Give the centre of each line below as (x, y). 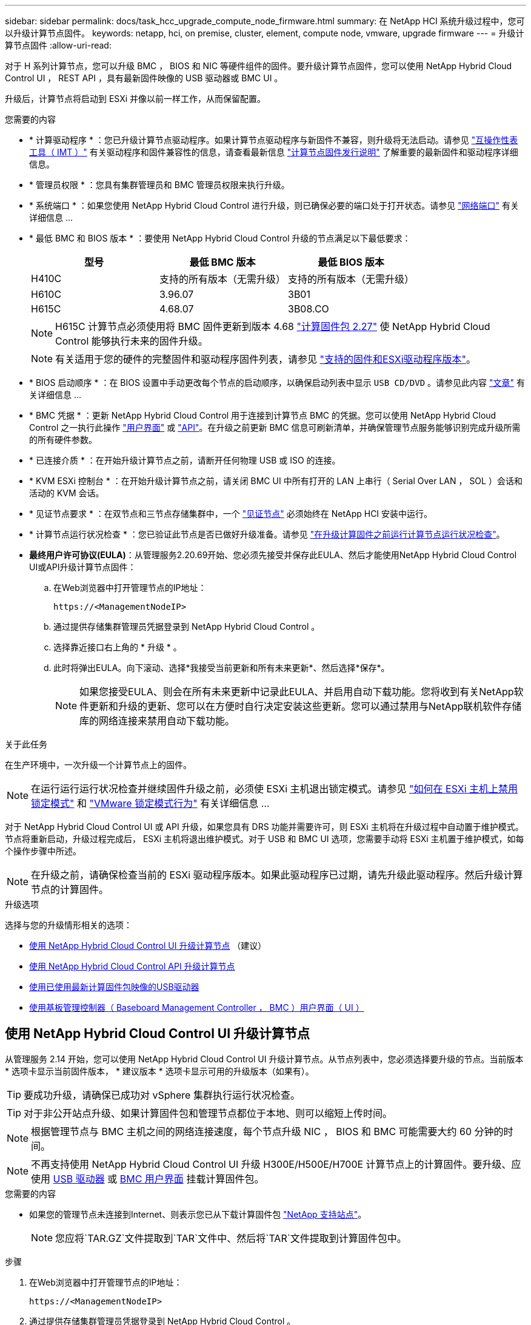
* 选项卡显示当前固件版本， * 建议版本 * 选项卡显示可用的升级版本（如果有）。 (159, 1071)
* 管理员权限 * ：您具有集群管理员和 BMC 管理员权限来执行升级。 (159, 185)
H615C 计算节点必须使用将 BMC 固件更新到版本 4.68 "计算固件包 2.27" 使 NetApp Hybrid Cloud (273, 326)
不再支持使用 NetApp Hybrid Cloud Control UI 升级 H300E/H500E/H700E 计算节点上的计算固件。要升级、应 (276, 1164)
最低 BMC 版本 (222, 262)
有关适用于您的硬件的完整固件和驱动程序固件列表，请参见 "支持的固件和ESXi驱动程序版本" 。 (266, 359)
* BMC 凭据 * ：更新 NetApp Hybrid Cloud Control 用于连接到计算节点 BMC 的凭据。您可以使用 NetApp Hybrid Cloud (263, 415)
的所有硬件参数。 (63, 440)
